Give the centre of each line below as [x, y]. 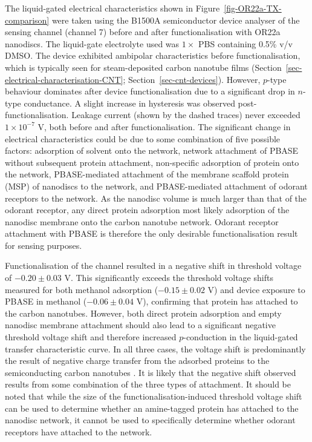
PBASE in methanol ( [46, 301]
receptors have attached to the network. [79, 431]
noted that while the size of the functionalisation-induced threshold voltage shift [154, 396]
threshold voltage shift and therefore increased [91, 337]
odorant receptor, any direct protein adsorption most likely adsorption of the [147, 210]
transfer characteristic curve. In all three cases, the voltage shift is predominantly [155, 348]
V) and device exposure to [256, 289]
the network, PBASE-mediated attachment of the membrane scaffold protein [147, 174]
